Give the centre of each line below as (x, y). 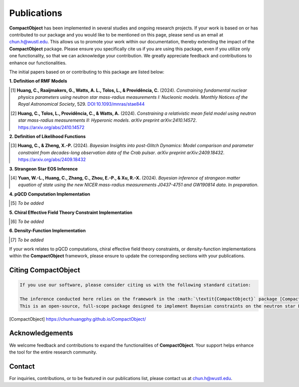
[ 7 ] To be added (27, 240)
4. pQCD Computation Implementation (50, 194)
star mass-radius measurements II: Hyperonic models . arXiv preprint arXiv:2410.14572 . (107, 120)
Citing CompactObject (45, 270)
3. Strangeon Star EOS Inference (44, 169)
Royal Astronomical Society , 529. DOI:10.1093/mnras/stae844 (81, 104)
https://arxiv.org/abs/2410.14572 (51, 127)
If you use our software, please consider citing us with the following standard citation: (135, 285)
